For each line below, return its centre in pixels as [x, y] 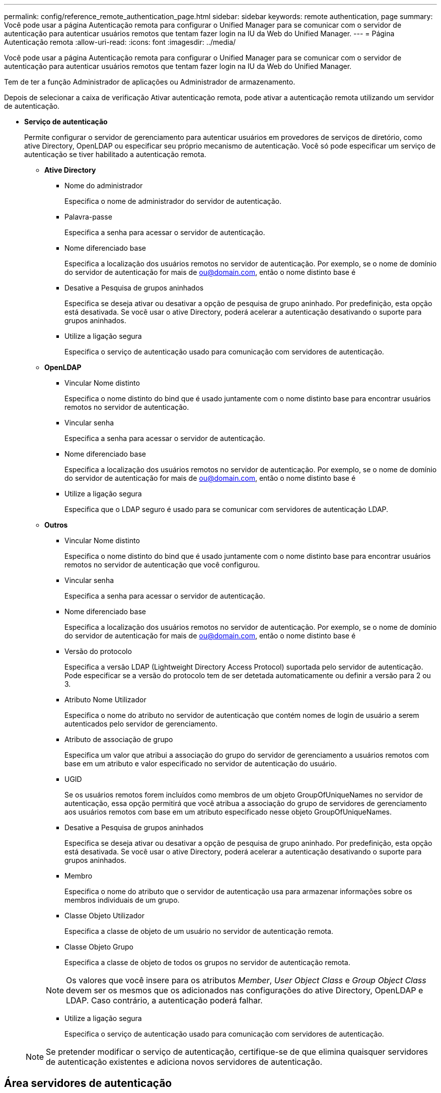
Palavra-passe [88, 217]
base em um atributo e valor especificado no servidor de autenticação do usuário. [201, 763]
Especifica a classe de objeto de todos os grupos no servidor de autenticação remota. [207, 962]
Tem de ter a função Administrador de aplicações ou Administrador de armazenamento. [150, 82]
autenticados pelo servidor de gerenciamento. [141, 724]
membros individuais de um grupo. [122, 900]
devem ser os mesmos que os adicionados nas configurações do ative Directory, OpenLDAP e [245, 990]
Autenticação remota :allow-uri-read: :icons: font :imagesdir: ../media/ [120, 42]
